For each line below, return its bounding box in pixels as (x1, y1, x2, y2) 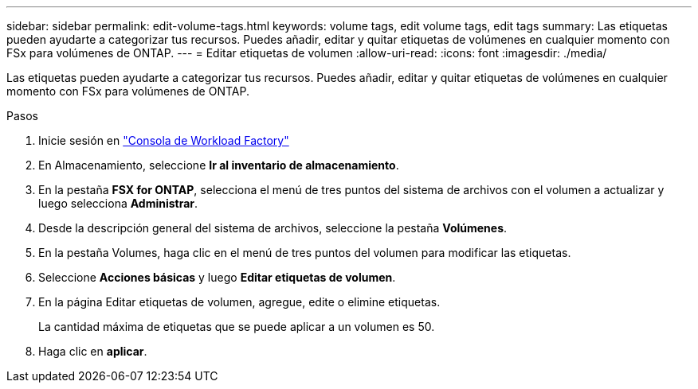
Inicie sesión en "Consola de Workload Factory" (38, 134, 289, 147)
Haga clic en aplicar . (38, 344, 147, 358)
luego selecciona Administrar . (38, 196, 198, 210)
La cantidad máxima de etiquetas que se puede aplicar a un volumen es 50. (38, 320, 435, 333)
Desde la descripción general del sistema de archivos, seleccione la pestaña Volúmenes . (38, 221, 508, 235)
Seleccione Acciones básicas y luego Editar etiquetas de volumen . (38, 270, 396, 284)
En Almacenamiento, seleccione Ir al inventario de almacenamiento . (38, 158, 399, 172)
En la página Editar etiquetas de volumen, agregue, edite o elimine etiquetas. (38, 295, 441, 309)
